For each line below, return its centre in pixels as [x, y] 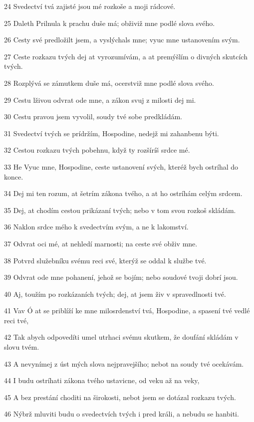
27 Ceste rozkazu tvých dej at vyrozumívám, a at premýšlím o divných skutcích [126, 56]
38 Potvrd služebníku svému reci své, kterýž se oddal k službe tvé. [105, 260]
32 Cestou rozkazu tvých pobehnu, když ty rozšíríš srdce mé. [97, 150]
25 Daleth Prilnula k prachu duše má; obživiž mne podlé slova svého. [110, 23]
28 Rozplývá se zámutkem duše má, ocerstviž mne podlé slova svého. [109, 83]
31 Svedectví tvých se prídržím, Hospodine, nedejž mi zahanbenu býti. [112, 133]
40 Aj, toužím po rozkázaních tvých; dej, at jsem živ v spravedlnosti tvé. [115, 294]
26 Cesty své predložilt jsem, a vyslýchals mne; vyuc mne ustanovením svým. [122, 40]
